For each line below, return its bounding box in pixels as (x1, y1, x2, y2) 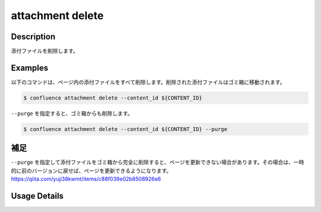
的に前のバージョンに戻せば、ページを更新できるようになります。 (11, 167, 172, 174)
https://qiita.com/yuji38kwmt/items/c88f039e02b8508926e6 (11, 176, 162, 183)
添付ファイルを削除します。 (11, 48, 78, 55)
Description (11, 32, 56, 42)
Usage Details (11, 191, 64, 201)
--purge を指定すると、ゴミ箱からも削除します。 (11, 110, 133, 117)
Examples (11, 63, 49, 73)
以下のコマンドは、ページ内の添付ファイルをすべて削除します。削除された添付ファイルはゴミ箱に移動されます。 (11, 78, 285, 86)
